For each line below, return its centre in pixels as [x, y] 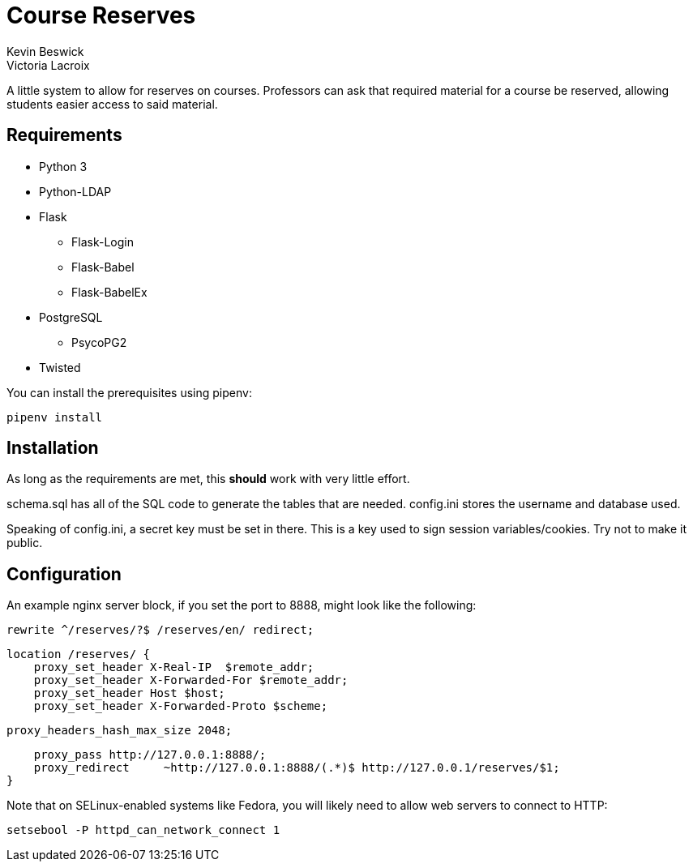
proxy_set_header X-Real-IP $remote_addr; [174, 667]
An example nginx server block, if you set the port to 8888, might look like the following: [242, 605]
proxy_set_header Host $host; [129, 693]
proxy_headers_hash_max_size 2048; [120, 731]
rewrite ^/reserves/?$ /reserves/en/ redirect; [160, 630]
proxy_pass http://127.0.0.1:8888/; [150, 755]
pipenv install [55, 417]
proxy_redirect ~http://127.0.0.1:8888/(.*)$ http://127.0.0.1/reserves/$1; [297, 768]
